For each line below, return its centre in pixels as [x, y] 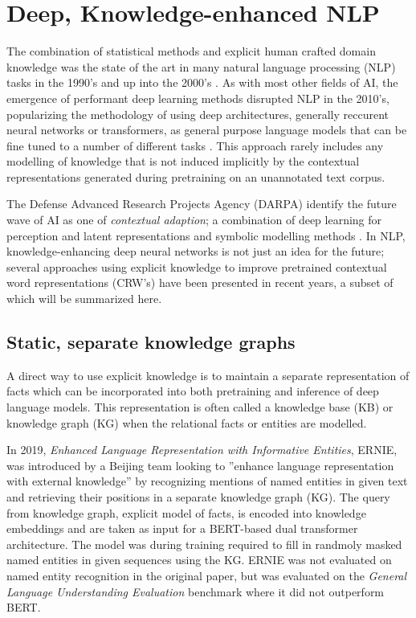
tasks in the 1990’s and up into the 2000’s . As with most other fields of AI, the [202, 82]
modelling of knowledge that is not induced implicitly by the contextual [183, 161]
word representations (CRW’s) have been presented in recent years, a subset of [200, 282]
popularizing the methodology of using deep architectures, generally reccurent [198, 114]
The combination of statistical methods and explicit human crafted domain [191, 51]
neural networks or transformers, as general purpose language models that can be [207, 130]
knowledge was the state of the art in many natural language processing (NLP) [201, 66]
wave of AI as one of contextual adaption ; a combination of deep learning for [194, 220]
